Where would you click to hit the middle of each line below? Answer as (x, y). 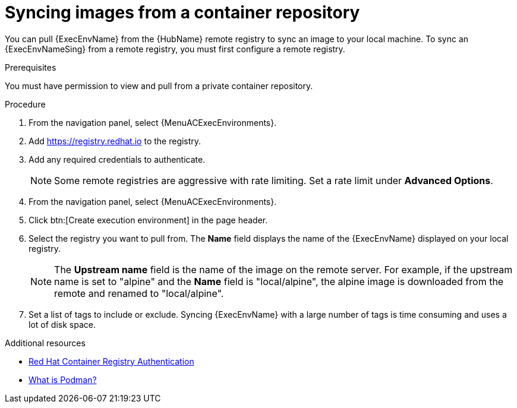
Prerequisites (31, 67)
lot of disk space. (62, 324)
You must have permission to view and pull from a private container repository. (159, 86)
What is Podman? (63, 379)
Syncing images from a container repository (182, 12)
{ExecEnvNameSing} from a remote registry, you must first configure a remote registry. (175, 49)
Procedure (25, 104)
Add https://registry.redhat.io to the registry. (115, 141)
